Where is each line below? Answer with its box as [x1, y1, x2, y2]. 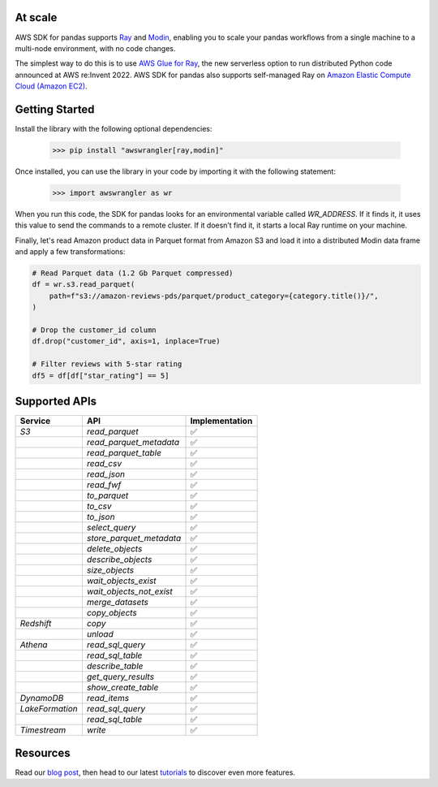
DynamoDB [19, 693, 64, 704]
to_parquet [86, 490, 129, 501]
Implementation [190, 415, 253, 426]
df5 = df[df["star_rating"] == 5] [32, 370, 170, 380]
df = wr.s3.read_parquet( [32, 280, 135, 289]
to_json [86, 512, 115, 523]
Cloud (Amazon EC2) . [15, 81, 88, 91]
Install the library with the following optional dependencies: [15, 123, 213, 133]
